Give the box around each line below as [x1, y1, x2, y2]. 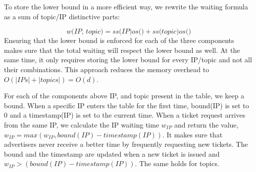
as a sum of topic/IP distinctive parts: [4, 11, 120, 21]
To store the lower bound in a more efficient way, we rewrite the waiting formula [4, 1, 248, 11]
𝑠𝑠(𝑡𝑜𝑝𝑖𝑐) [152, 28, 179, 36]
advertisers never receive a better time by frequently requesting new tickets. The [4, 139, 248, 149]
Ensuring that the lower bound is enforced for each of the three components [4, 35, 234, 45]
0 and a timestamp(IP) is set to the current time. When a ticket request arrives [4, 110, 246, 120]
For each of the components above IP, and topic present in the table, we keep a [4, 90, 245, 101]
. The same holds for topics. [135, 158, 219, 169]
